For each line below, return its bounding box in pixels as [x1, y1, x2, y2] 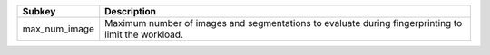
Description [104, 5, 156, 17]
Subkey [22, 5, 56, 17]
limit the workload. [104, 28, 183, 41]
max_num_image [22, 23, 95, 35]
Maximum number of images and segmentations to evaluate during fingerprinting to [104, 17, 463, 29]
